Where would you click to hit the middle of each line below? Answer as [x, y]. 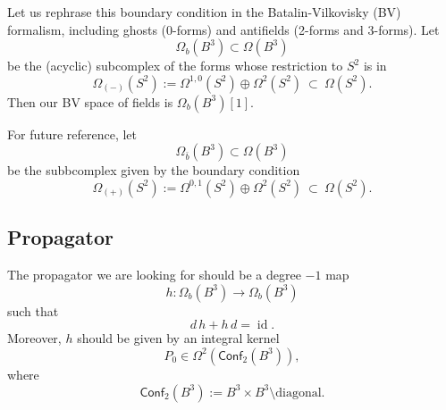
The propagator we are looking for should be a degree [154, 275]
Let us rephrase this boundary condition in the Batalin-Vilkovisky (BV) [204, 12]
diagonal [299, 393]
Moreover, [34, 338]
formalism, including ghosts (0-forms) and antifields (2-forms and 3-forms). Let [223, 29]
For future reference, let [72, 134]
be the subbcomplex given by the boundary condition [154, 170]
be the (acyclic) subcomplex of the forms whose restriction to [175, 66]
